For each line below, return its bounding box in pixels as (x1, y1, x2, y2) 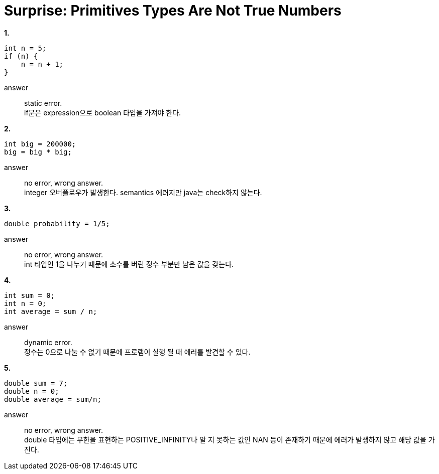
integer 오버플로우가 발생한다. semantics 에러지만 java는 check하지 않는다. (24, 188, 262, 197)
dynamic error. (24, 338, 72, 347)
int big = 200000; (4, 139, 76, 148)
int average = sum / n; (4, 307, 97, 315)
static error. (24, 98, 62, 107)
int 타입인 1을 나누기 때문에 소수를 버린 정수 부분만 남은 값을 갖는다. (24, 259, 234, 268)
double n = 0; (4, 387, 59, 395)
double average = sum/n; (4, 395, 101, 403)
